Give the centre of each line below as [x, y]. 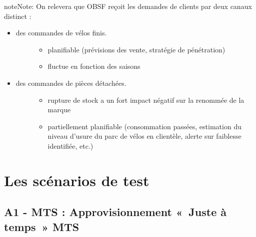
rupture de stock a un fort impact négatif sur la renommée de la [146, 100]
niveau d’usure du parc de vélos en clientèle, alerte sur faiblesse [144, 136]
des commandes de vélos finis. [61, 33]
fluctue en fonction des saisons [94, 66]
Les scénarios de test [77, 180]
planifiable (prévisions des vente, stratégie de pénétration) [136, 49]
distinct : [18, 16]
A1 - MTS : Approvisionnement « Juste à [115, 212]
